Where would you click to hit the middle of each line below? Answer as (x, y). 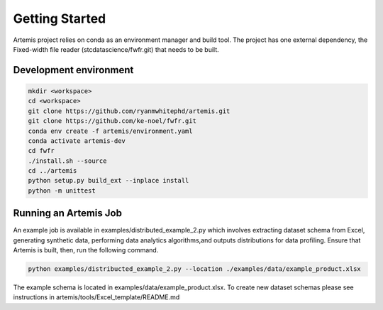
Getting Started (60, 18)
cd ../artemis (52, 171)
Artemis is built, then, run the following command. (86, 250)
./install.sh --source (67, 161)
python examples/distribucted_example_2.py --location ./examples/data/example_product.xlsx (194, 269)
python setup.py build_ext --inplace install (109, 181)
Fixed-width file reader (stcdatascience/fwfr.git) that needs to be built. (116, 49)
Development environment (73, 70)
